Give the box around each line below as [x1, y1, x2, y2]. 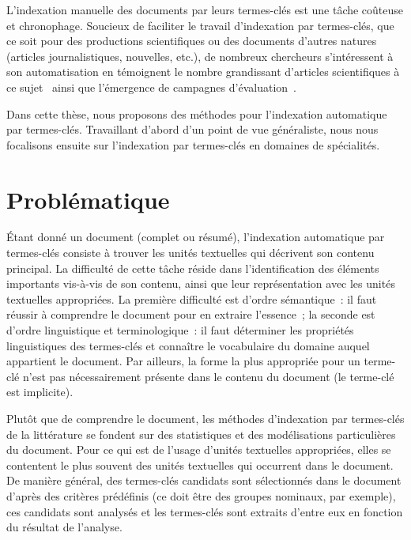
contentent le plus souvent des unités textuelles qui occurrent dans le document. [6, 456, 394, 473]
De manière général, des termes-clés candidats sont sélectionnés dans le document [6, 472, 402, 489]
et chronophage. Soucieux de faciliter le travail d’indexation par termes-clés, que [6, 17, 394, 33]
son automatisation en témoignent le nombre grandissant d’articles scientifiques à [6, 63, 400, 80]
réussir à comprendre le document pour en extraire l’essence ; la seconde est [6, 306, 375, 323]
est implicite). [6, 383, 74, 400]
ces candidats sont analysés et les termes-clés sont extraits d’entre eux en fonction [6, 503, 403, 519]
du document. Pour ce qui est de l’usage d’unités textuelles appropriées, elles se [6, 441, 391, 458]
